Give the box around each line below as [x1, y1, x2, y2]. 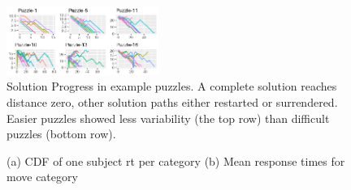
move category [6, 168, 78, 185]
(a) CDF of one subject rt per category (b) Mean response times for [6, 152, 345, 169]
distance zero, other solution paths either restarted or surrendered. [6, 93, 338, 110]
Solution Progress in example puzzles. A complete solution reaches [6, 78, 337, 95]
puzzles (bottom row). [6, 125, 116, 142]
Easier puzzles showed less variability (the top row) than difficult [6, 109, 330, 126]
